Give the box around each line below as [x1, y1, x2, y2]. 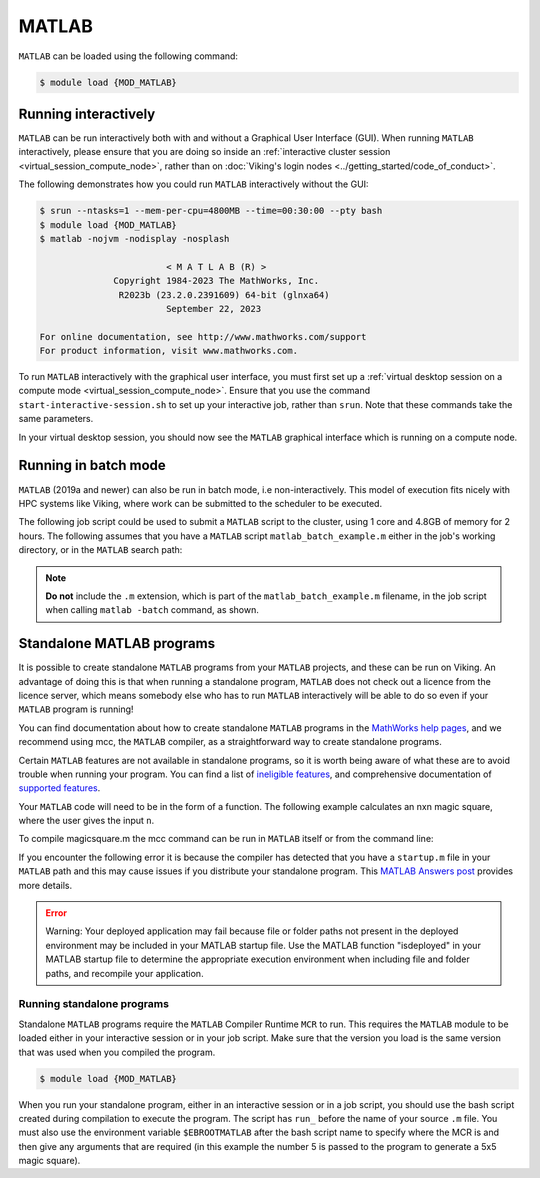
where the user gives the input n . [18, 815, 155, 827]
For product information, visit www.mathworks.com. [39, 345, 299, 357]
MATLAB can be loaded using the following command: [18, 50, 239, 62]
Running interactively [18, 105, 156, 122]
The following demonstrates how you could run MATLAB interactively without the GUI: [18, 178, 369, 190]
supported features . [18, 782, 101, 794]
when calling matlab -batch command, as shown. [45, 604, 259, 616]
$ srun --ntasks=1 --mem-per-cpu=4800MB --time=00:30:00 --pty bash [39, 205, 383, 217]
